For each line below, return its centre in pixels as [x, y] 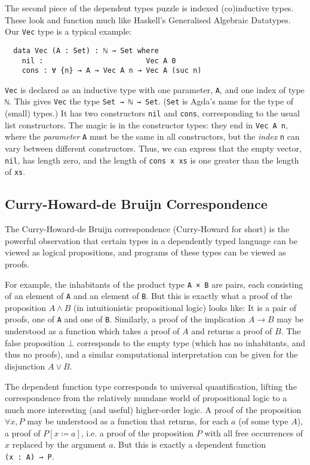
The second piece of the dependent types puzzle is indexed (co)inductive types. [149, 8]
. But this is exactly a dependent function [190, 444]
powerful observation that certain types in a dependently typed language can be [151, 240]
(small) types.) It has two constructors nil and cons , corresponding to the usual [152, 113]
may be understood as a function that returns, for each [128, 421]
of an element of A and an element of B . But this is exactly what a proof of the [148, 296]
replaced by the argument [59, 444]
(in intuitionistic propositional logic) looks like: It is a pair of [185, 307]
